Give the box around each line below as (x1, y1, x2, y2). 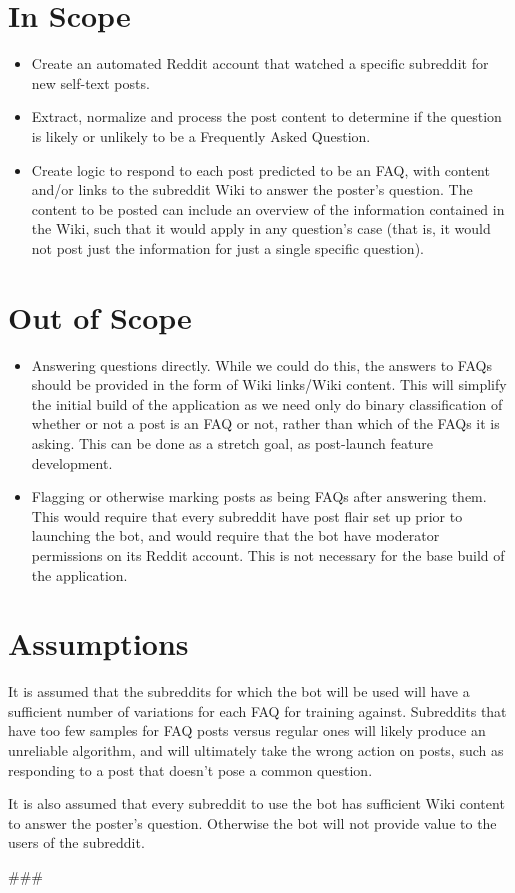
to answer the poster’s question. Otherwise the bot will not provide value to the (8, 812, 497, 833)
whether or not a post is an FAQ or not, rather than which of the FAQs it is (31, 413, 500, 434)
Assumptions (8, 623, 189, 664)
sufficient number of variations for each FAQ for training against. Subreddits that (8, 700, 507, 721)
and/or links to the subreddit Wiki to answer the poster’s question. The (31, 179, 473, 200)
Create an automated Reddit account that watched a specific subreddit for (31, 53, 489, 74)
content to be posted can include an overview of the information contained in (31, 198, 505, 219)
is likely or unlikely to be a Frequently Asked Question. (31, 125, 371, 146)
